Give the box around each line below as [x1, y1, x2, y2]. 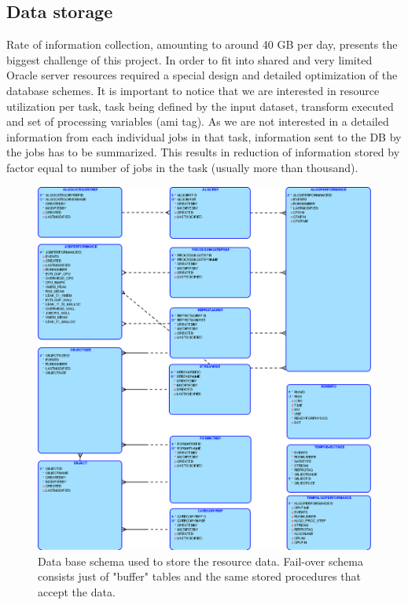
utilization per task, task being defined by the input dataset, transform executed [6, 97, 394, 114]
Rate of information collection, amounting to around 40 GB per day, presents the [6, 36, 398, 53]
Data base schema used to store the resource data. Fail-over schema [38, 552, 363, 569]
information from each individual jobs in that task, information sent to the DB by [6, 128, 402, 145]
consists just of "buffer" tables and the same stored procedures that [38, 568, 361, 585]
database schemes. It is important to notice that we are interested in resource [6, 82, 380, 98]
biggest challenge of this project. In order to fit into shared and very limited [6, 51, 373, 68]
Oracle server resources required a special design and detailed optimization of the [6, 67, 398, 83]
